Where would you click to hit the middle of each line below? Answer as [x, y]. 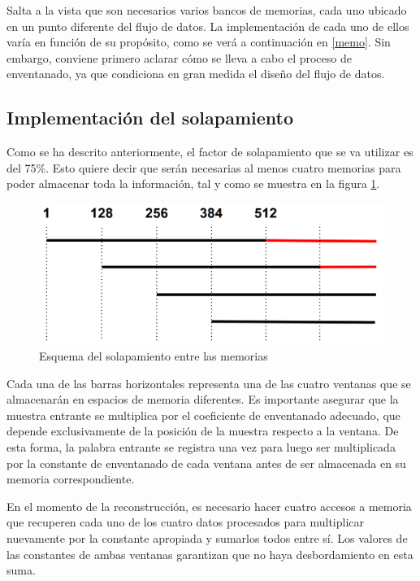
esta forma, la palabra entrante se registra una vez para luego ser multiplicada [201, 447]
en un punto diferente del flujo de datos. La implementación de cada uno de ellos [208, 26]
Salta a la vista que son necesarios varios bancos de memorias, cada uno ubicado [207, 10]
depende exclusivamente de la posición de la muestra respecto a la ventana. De [203, 431]
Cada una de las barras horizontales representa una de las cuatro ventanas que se [209, 383]
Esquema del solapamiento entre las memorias [154, 356]
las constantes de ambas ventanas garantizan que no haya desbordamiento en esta [210, 554]
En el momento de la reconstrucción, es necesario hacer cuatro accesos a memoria [209, 506]
